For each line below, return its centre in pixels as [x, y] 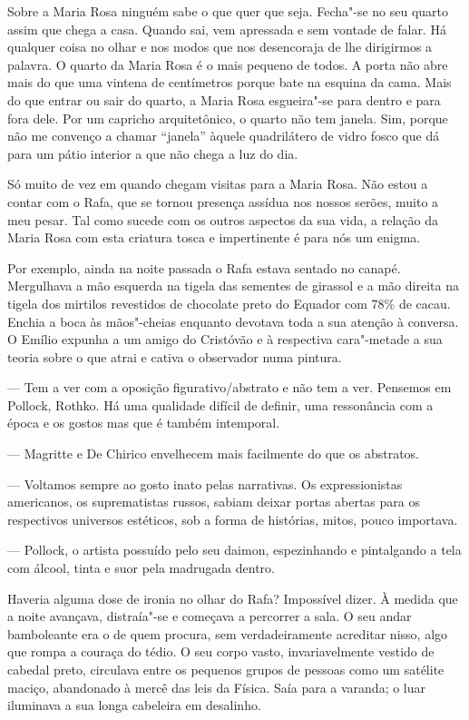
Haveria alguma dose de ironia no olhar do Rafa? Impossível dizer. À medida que [233, 598]
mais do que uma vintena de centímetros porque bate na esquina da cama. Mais [230, 82]
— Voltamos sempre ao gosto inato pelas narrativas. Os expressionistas [205, 483]
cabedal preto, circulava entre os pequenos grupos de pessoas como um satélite [226, 669]
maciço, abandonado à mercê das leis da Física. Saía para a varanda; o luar [217, 687]
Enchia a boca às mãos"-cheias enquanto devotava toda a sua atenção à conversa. [233, 321]
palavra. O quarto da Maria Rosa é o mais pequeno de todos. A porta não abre [228, 64]
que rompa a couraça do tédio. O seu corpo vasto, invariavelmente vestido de [221, 651]
